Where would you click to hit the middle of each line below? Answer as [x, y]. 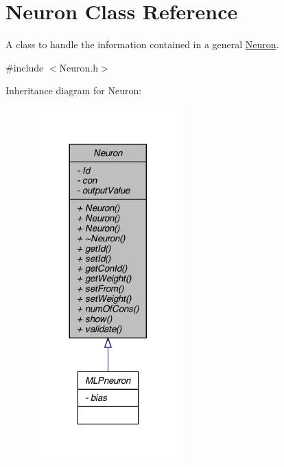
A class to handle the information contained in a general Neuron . [142, 44]
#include [25, 67]
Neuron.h [79, 67]
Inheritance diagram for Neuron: [74, 90]
